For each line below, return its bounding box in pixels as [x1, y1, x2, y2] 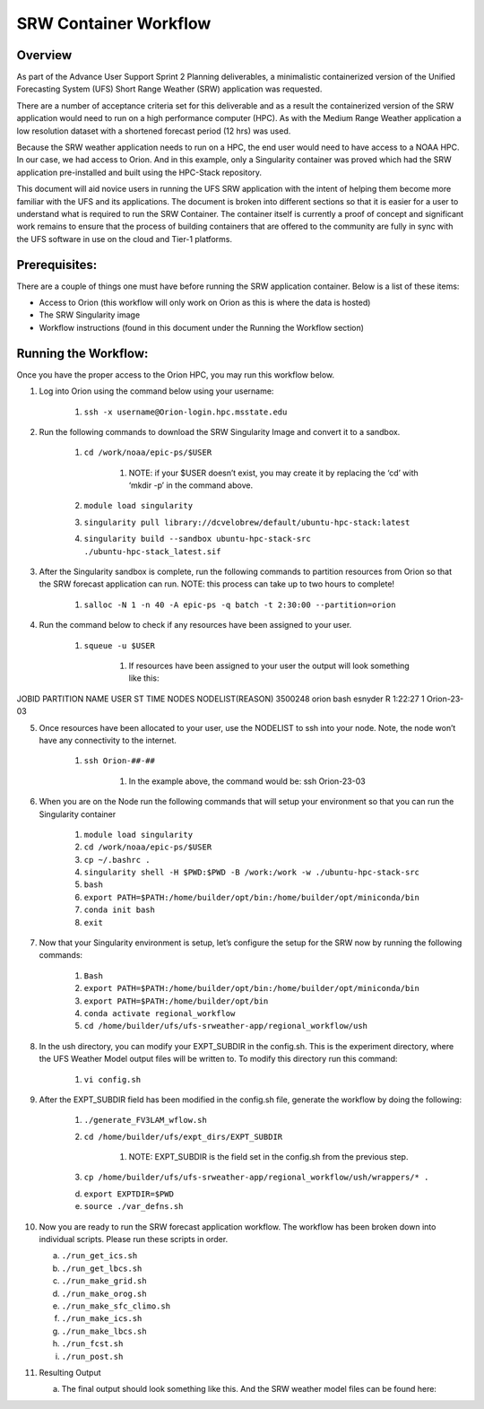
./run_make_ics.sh [61, 1314, 143, 1324]
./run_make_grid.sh [61, 1276, 147, 1286]
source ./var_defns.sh [83, 1202, 184, 1212]
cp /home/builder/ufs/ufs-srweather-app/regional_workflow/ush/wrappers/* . [83, 1172, 429, 1183]
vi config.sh [83, 1074, 142, 1084]
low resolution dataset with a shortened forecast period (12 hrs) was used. [16, 126, 291, 136]
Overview [16, 48, 73, 63]
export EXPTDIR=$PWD [83, 1188, 175, 1199]
